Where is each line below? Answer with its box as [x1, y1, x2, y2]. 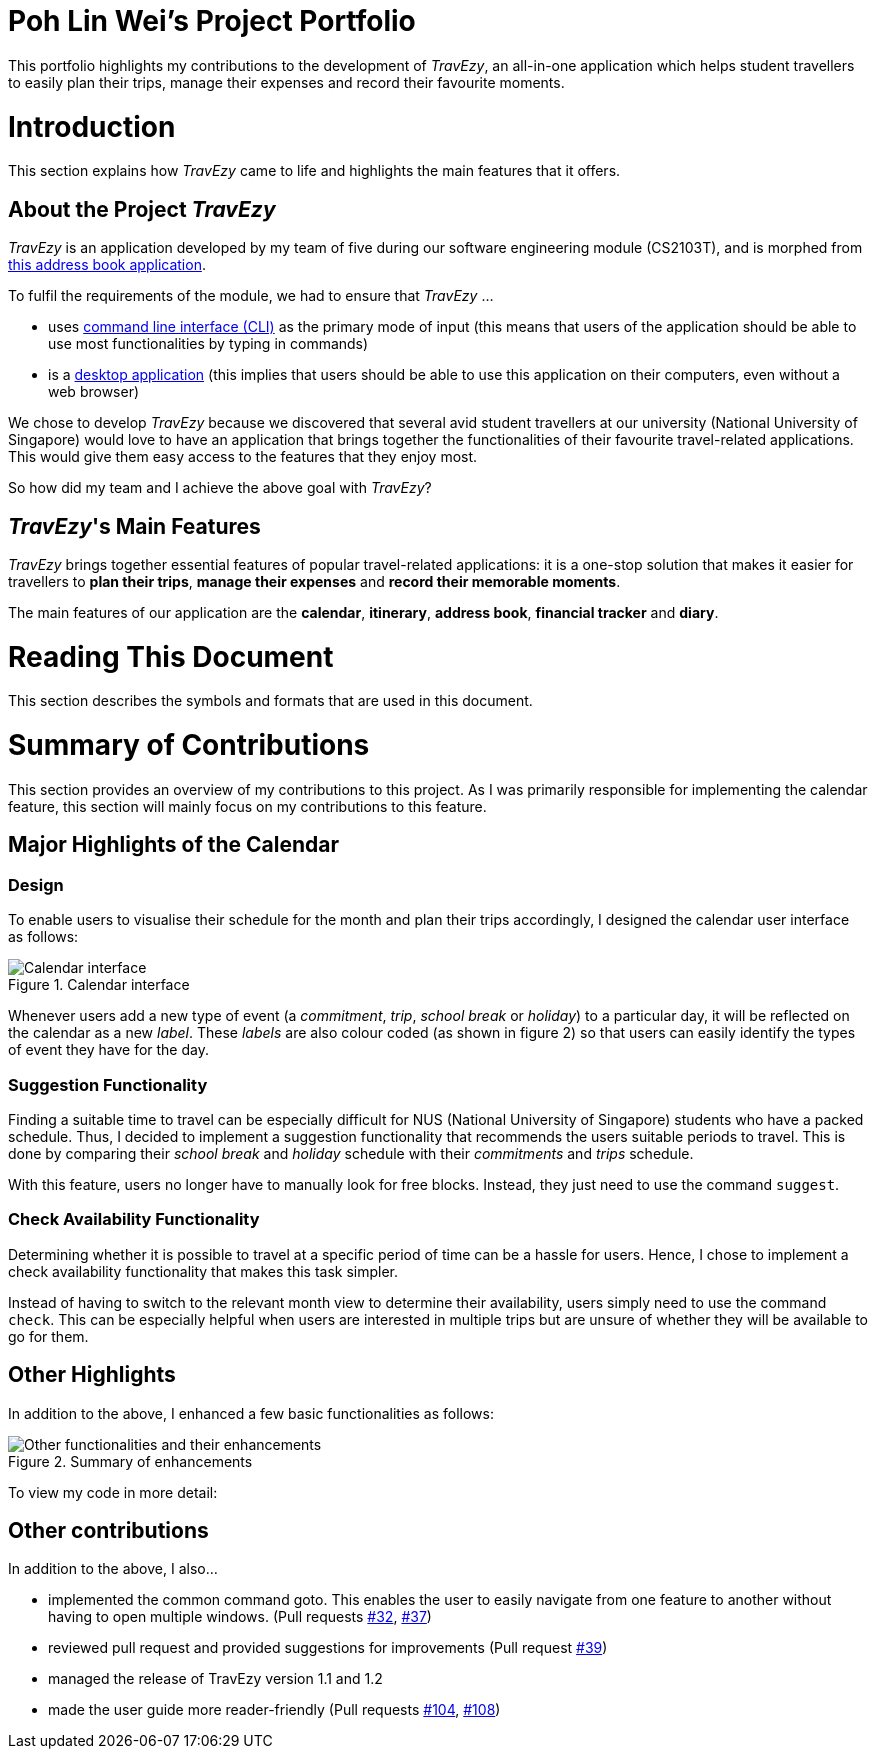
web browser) [48, 383, 140, 401]
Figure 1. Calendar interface [8, 976, 190, 994]
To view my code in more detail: [8, 1483, 218, 1501]
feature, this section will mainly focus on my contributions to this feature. [8, 797, 487, 815]
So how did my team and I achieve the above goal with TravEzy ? [8, 479, 432, 497]
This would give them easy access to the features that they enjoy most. [8, 448, 478, 466]
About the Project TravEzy [8, 196, 276, 222]
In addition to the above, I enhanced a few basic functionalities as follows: [8, 1404, 494, 1422]
